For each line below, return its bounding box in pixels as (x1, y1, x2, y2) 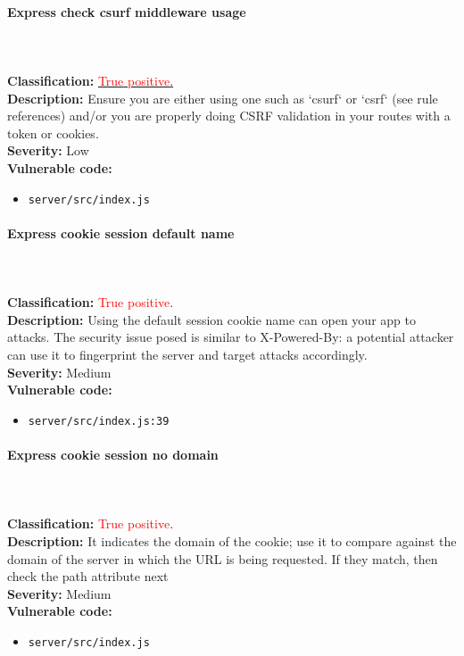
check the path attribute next (7, 567, 169, 585)
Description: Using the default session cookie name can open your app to (7, 310, 416, 328)
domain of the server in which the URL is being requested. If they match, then (7, 549, 438, 568)
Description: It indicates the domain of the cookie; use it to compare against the (7, 531, 457, 550)
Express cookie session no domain (7, 445, 219, 463)
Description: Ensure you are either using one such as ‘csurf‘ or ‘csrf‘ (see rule (7, 88, 438, 107)
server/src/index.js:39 (28, 414, 170, 428)
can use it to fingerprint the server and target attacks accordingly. (7, 345, 368, 363)
